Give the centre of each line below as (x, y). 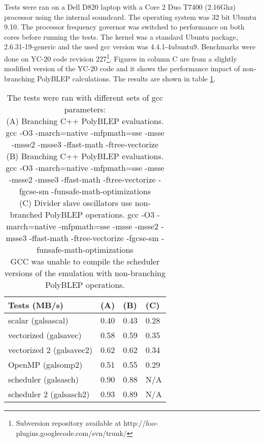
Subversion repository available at (69, 423)
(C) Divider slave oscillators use (76, 203)
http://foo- (141, 423)
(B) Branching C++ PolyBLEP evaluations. (85, 156)
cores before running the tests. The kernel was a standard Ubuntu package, (121, 36)
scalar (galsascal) (38, 320)
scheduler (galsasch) (43, 379)
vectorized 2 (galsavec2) (50, 350)
